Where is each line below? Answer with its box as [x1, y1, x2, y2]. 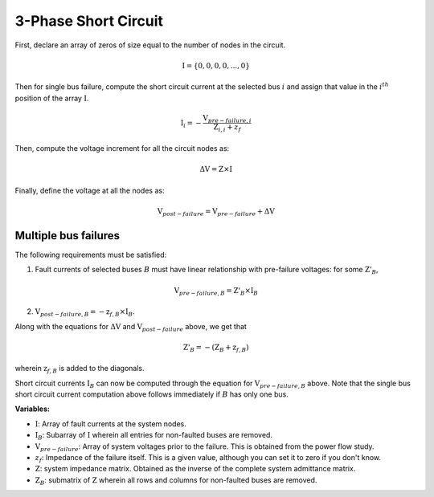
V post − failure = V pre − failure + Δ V [157, 206, 275, 218]
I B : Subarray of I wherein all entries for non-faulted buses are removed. [35, 430, 273, 442]
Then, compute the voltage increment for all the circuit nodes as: [14, 144, 230, 153]
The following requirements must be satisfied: [14, 250, 167, 260]
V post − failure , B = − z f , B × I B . [35, 307, 136, 318]
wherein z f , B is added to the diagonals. [14, 364, 145, 375]
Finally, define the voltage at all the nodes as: [14, 185, 165, 195]
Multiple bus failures [14, 229, 121, 242]
